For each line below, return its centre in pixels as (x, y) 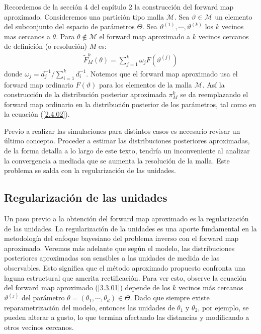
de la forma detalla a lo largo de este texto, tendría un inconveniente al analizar (127, 151)
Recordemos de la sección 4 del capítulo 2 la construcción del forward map (119, 7)
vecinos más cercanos (211, 287)
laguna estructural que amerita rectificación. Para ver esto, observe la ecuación (125, 277)
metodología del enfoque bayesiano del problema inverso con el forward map (121, 238)
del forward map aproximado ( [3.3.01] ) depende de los (87, 287)
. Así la (213, 84)
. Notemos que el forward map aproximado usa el (162, 73)
